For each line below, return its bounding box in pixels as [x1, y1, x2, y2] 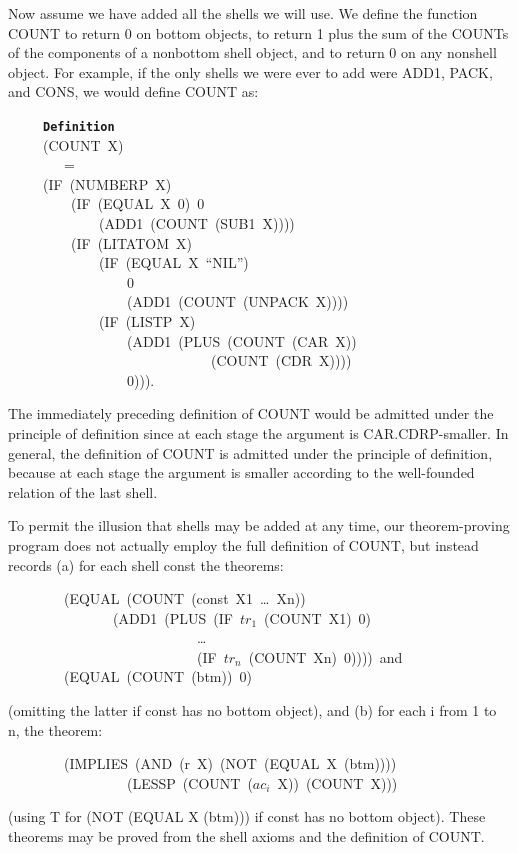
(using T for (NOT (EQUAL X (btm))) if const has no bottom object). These [8, 806, 486, 827]
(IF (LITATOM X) [70, 232, 192, 253]
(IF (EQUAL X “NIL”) [98, 252, 249, 273]
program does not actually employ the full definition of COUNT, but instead [8, 534, 479, 555]
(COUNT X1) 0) [264, 607, 372, 628]
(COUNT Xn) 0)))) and [248, 646, 403, 667]
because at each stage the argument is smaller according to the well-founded [8, 462, 475, 483]
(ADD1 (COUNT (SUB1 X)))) [98, 213, 295, 233]
